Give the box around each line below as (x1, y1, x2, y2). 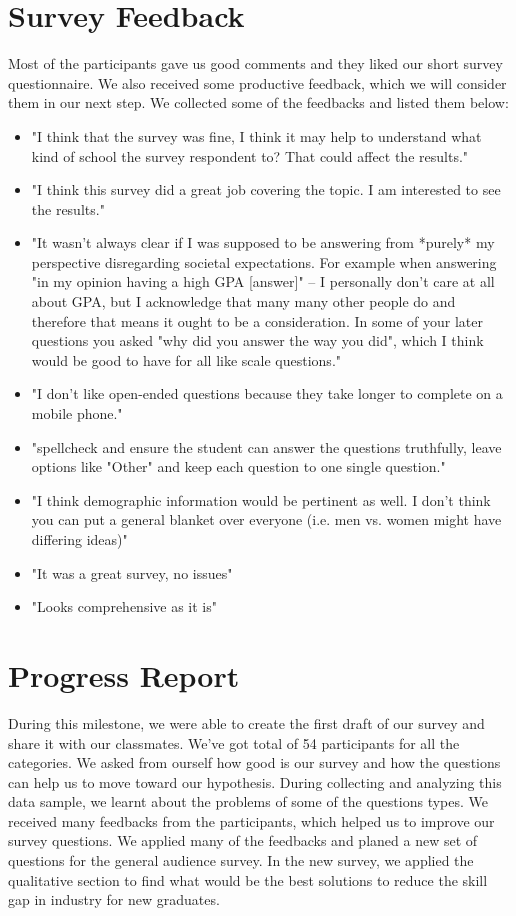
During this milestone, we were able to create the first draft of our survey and (8, 712, 485, 733)
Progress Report (8, 654, 240, 695)
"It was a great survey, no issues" (31, 562, 233, 583)
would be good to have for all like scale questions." (31, 349, 342, 370)
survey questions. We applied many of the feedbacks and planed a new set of (8, 830, 478, 851)
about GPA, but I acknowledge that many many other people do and (31, 291, 456, 312)
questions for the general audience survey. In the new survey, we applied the (8, 850, 474, 871)
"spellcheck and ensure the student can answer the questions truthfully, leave (31, 436, 502, 457)
